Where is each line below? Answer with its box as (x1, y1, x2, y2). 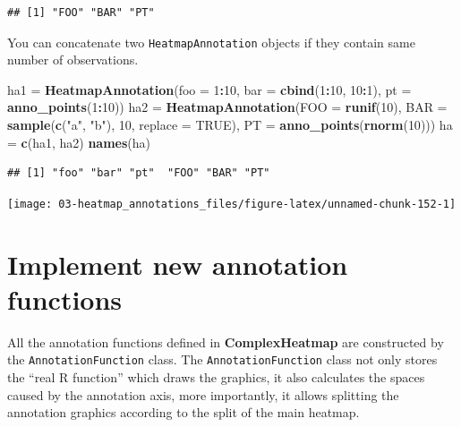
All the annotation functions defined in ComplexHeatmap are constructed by (7, 332, 444, 351)
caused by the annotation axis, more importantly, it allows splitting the (7, 385, 399, 404)
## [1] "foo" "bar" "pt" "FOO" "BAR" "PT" (7, 167, 270, 180)
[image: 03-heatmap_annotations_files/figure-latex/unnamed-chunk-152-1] (7, 197, 457, 210)
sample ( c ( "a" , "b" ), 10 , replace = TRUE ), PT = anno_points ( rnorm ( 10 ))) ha (7, 115, 453, 134)
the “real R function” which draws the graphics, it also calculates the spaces (7, 368, 425, 387)
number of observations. (7, 50, 139, 69)
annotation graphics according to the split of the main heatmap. (7, 403, 360, 422)
